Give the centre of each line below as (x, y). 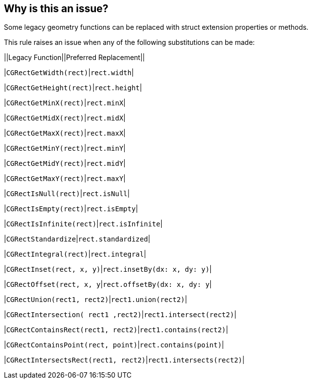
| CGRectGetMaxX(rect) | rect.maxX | (65, 133)
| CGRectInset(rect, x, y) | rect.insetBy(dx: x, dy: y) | (108, 269)
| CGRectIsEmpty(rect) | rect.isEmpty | (71, 209)
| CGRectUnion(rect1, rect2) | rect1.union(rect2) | (96, 300)
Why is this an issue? (56, 9)
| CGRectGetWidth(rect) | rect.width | (69, 73)
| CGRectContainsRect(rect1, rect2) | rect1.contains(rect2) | (116, 330)
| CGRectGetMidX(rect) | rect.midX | (65, 118)
